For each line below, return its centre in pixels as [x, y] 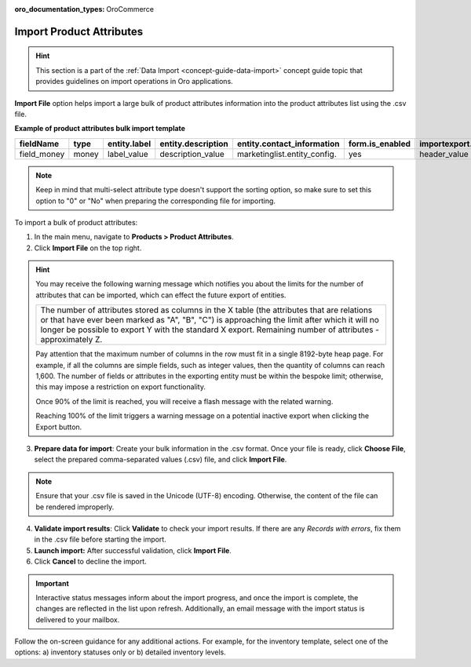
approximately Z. [71, 340]
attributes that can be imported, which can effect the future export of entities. [161, 295]
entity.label [129, 144]
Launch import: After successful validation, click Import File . [133, 550]
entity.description [194, 144]
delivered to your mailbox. [78, 619]
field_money [42, 154]
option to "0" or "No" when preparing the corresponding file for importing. [156, 201]
